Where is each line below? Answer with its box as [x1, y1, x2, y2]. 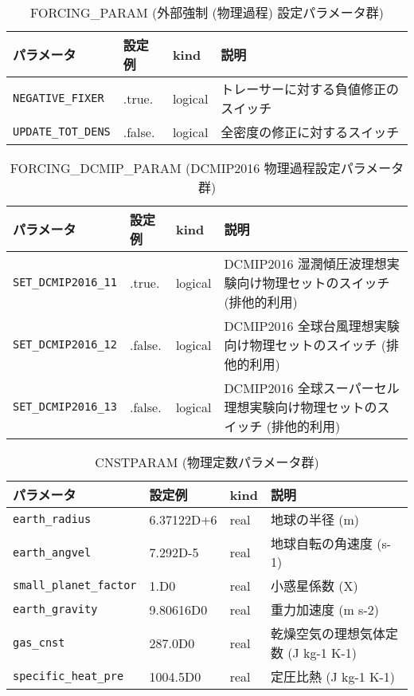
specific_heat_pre [13, 670, 124, 682]
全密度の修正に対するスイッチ [221, 123, 400, 141]
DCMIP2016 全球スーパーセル [224, 379, 400, 397]
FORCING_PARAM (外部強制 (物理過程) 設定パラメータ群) [29, 3, 385, 22]
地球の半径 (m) [270, 510, 359, 529]
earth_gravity [13, 603, 98, 615]
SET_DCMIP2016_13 [13, 400, 117, 413]
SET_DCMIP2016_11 [13, 276, 117, 289]
